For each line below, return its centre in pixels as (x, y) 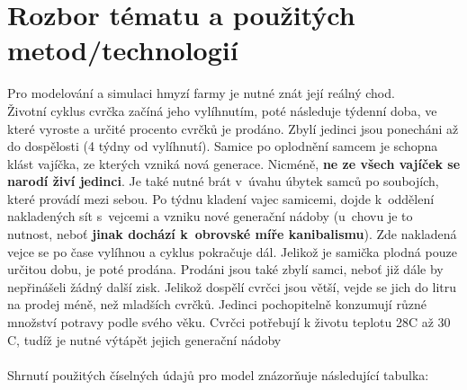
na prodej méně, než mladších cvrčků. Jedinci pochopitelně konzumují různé (217, 304)
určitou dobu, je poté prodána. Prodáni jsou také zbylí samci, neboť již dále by (225, 269)
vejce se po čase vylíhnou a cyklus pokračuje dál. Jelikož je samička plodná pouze (232, 251)
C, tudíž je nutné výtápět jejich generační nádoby (144, 339)
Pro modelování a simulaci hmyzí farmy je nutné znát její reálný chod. (201, 93)
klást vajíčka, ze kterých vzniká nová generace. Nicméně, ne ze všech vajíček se (234, 163)
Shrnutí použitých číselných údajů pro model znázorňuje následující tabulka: (218, 374)
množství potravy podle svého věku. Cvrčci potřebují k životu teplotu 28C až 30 (229, 322)
